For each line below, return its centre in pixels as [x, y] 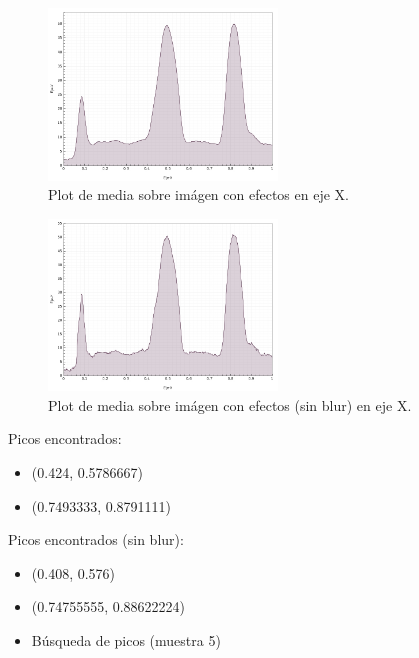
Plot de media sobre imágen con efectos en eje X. [198, 194]
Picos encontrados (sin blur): [96, 539]
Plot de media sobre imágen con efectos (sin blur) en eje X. [230, 404]
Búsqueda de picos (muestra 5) [126, 639]
